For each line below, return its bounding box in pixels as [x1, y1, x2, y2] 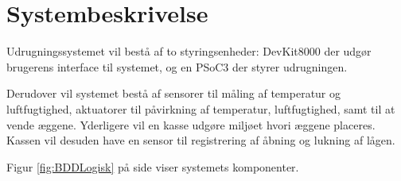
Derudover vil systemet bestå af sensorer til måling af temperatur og [6, 85, 341, 102]
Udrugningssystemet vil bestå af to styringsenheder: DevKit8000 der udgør [6, 43, 372, 60]
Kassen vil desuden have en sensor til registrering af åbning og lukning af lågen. [6, 132, 395, 148]
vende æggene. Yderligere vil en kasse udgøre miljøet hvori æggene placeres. [6, 116, 376, 133]
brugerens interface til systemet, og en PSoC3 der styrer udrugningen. [6, 58, 348, 75]
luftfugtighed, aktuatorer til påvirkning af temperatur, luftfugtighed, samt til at [6, 100, 395, 117]
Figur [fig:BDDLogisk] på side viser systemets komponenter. [6, 158, 299, 175]
